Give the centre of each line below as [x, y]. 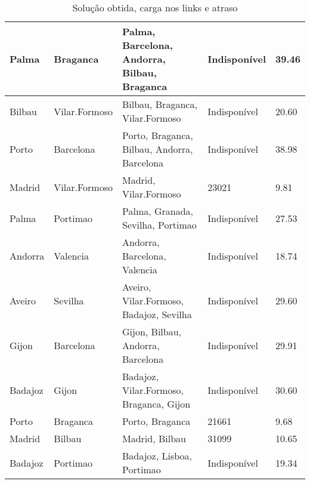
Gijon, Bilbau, [152, 332]
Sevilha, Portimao [159, 225]
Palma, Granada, [158, 211]
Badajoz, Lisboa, [157, 456]
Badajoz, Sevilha [157, 314]
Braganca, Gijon [156, 404]
